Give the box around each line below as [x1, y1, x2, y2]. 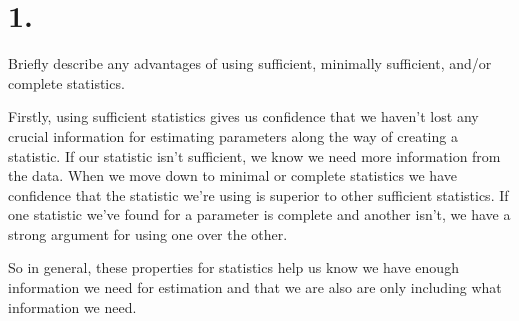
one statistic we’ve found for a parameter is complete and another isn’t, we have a [8, 204, 511, 225]
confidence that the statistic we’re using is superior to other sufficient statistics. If [8, 184, 509, 205]
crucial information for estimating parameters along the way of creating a [8, 125, 458, 146]
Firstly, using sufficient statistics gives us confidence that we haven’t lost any [8, 106, 479, 127]
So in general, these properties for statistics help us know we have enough [8, 257, 459, 278]
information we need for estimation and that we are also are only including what [8, 277, 502, 298]
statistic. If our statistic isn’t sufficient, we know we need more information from [8, 145, 501, 166]
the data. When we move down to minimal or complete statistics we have [8, 165, 457, 186]
